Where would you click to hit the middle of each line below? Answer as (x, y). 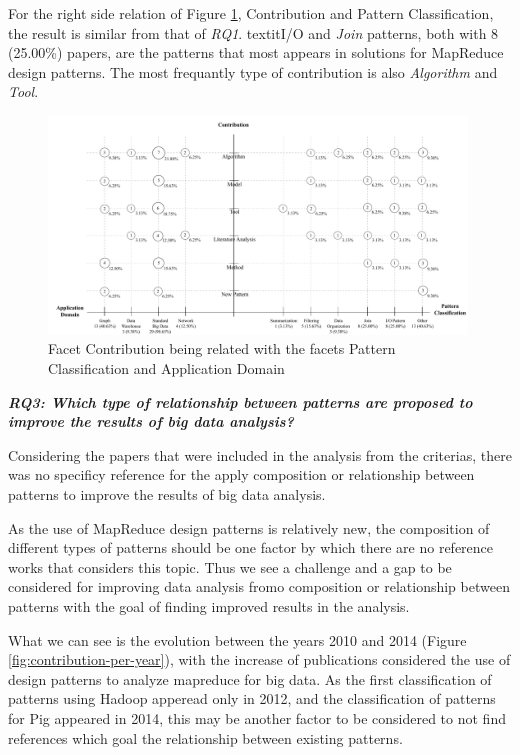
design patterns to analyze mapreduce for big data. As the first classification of (250, 678)
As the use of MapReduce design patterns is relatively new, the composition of (249, 527)
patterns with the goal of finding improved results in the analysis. (209, 605)
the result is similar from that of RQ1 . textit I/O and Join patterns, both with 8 (253, 32)
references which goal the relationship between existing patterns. (205, 737)
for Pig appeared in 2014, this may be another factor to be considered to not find (257, 717)
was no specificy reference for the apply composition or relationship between (241, 474)
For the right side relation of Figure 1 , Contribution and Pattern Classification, (251, 13)
